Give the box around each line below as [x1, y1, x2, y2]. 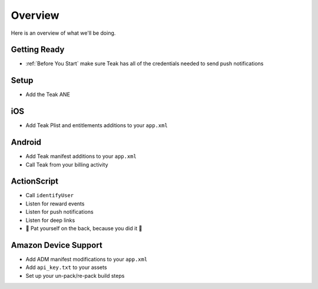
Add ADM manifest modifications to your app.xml [25, 255, 148, 263]
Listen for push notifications [25, 208, 94, 215]
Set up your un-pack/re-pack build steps [25, 272, 125, 279]
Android [11, 137, 41, 147]
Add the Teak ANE [25, 91, 71, 98]
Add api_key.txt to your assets [25, 264, 107, 271]
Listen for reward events [25, 200, 85, 207]
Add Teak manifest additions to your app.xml [25, 153, 137, 160]
